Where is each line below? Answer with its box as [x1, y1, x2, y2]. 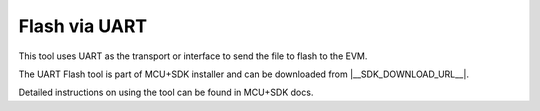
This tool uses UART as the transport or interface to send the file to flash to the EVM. [18, 50, 368, 62]
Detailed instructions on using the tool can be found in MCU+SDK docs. [18, 86, 314, 99]
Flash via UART [18, 15, 148, 37]
